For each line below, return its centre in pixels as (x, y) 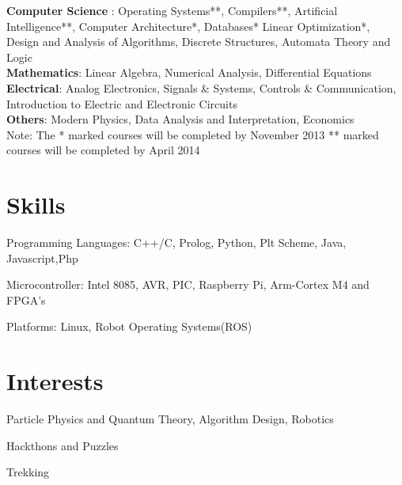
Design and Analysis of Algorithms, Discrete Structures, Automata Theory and (199, 42)
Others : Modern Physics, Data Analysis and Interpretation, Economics (180, 119)
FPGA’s (26, 299)
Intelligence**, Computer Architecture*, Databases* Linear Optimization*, (188, 26)
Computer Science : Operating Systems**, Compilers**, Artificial (172, 10)
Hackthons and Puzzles (63, 445)
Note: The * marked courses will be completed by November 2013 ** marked (193, 134)
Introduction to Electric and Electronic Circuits (122, 103)
